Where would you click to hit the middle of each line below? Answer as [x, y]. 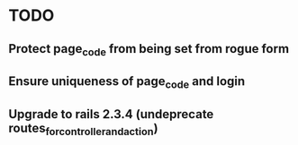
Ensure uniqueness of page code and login [127, 82]
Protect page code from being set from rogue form [149, 50]
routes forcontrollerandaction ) [83, 129]
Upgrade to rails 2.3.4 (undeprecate [111, 114]
